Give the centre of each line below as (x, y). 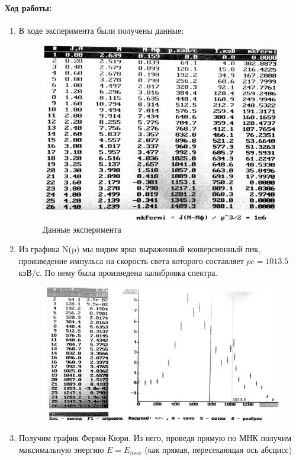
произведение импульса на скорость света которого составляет (131, 260)
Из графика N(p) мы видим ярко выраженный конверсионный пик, (140, 249)
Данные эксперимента (82, 229)
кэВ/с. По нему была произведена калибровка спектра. (118, 272)
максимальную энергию (61, 449)
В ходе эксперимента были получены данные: (101, 30)
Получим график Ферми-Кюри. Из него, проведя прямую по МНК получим (155, 438)
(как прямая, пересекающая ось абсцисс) (218, 449)
